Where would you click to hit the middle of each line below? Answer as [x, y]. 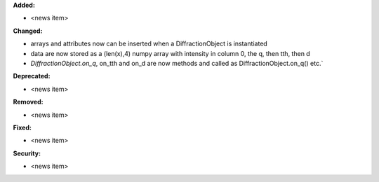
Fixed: [22, 127]
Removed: [28, 102]
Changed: [28, 31]
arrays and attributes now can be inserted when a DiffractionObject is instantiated [149, 44]
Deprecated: [32, 76]
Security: [27, 153]
